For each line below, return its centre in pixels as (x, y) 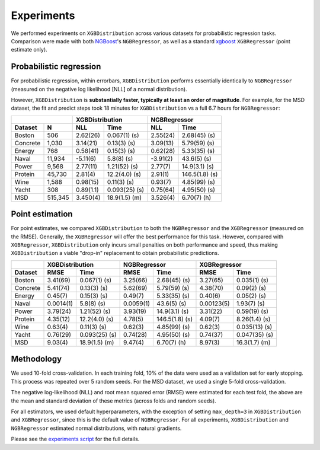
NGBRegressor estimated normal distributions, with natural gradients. (96, 428)
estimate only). (29, 50)
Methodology (36, 359)
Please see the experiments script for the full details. (75, 439)
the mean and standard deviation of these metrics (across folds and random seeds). (113, 401)
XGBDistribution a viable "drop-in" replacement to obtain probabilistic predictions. (115, 253)
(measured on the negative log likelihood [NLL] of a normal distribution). (99, 89)
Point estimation (42, 214)
